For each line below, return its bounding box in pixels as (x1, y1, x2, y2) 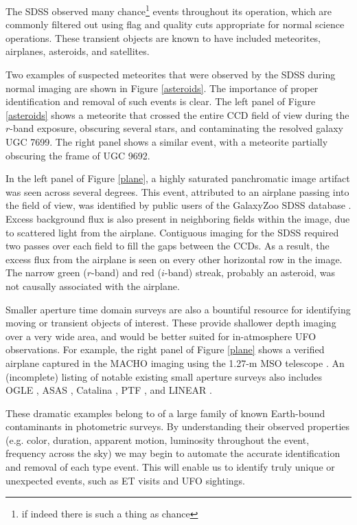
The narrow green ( (5, 265, 87, 280)
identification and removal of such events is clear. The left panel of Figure (5, 94, 316, 109)
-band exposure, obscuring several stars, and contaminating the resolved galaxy (10, 121, 343, 135)
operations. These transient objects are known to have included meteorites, (5, 30, 321, 45)
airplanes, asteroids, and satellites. (5, 44, 150, 58)
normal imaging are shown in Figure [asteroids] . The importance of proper (5, 80, 319, 95)
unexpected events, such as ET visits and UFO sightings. (5, 473, 245, 487)
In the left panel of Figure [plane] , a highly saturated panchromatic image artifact (5, 171, 350, 186)
